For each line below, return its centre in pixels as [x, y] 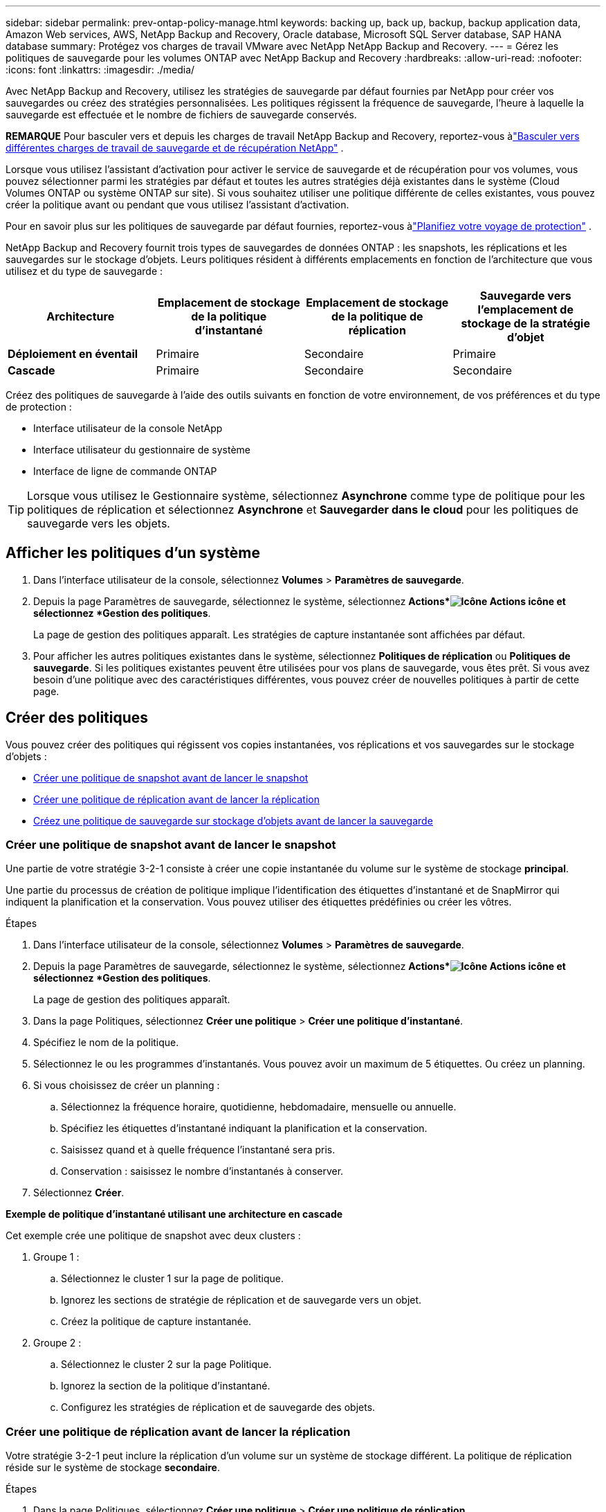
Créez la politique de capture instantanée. [156, 1322]
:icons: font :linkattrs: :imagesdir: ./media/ [100, 70]
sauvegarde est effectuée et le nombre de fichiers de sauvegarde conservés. [181, 115]
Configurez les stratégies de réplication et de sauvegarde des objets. [218, 1407]
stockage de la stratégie [525, 323]
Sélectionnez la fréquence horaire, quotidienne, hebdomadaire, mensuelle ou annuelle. [259, 1107]
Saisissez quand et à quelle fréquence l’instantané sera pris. [198, 1150]
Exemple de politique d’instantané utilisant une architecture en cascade [174, 1214]
